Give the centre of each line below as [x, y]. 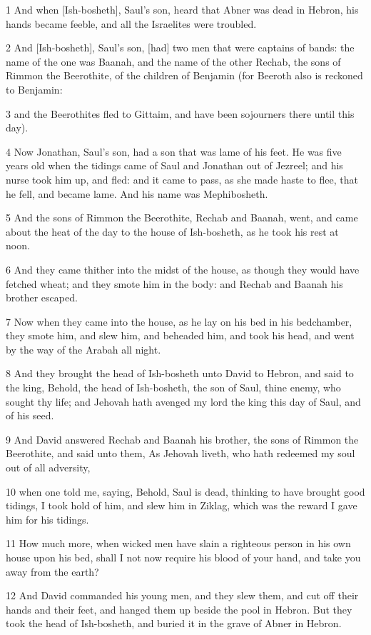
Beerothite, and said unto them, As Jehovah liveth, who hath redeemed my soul [181, 453]
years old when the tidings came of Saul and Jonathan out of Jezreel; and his [174, 165]
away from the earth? [52, 571]
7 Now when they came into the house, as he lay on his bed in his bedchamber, [179, 321]
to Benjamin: [34, 89]
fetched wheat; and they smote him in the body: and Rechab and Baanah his [174, 283]
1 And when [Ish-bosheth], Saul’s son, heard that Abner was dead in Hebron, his [182, 9]
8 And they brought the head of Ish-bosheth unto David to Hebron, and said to [180, 373]
